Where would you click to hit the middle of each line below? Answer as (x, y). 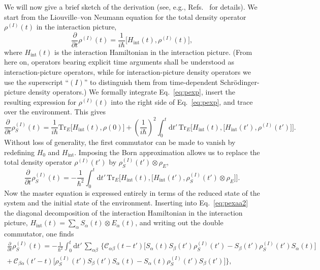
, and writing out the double (179, 222)
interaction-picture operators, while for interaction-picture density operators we (127, 72)
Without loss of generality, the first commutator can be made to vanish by (120, 142)
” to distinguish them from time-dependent (151, 82)
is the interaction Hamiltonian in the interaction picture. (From (153, 52)
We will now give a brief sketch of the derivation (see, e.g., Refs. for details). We (131, 7)
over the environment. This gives (55, 112)
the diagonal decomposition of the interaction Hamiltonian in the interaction (123, 212)
